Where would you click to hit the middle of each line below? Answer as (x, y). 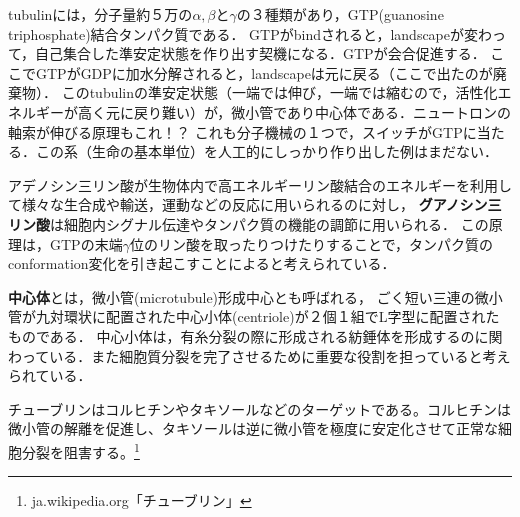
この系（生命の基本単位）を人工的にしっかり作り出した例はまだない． (266, 151)
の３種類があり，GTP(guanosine (340, 14)
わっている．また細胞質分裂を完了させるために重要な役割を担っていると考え (259, 355)
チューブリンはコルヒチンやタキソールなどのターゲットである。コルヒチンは (260, 408)
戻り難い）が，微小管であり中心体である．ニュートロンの (322, 111)
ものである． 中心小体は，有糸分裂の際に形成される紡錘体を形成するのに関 (255, 335)
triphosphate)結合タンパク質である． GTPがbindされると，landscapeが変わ (250, 33)
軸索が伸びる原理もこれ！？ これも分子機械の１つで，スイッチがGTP (235, 131)
